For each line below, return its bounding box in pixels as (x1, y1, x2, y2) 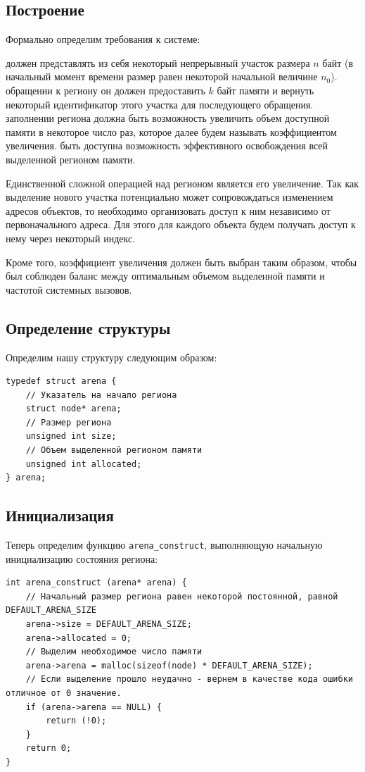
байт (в (322, 55, 354, 70)
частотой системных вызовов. (6, 282, 132, 297)
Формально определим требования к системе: (6, 32, 200, 46)
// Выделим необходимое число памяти (25, 647, 203, 657)
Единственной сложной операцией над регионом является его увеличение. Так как (6, 175, 359, 190)
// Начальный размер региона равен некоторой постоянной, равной (25, 591, 338, 602)
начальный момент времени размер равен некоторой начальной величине (6, 69, 318, 84)
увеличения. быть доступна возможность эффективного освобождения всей (6, 138, 328, 153)
